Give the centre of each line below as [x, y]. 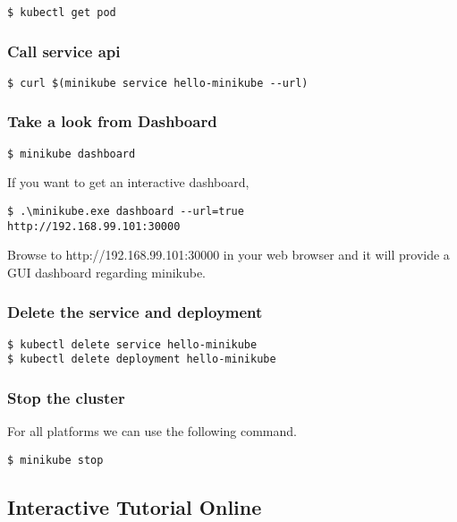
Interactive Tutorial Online [135, 506]
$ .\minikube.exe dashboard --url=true [126, 211]
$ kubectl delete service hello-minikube [132, 344]
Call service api [64, 51]
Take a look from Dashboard [112, 121]
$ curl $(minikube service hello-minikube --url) [158, 83]
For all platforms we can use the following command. [152, 431]
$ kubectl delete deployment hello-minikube [142, 359]
